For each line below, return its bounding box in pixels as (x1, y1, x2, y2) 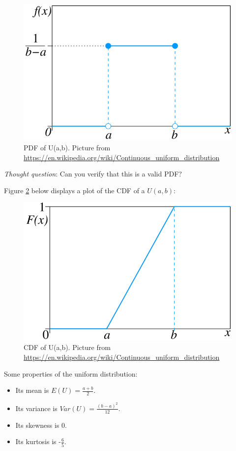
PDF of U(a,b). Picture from (24, 142, 111, 152)
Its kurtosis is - (15, 436, 61, 447)
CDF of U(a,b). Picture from (24, 342, 111, 352)
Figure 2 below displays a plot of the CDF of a (4, 185, 145, 195)
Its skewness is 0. (15, 419, 67, 430)
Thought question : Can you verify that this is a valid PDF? (4, 169, 182, 179)
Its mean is (15, 385, 49, 395)
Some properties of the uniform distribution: (4, 368, 138, 379)
